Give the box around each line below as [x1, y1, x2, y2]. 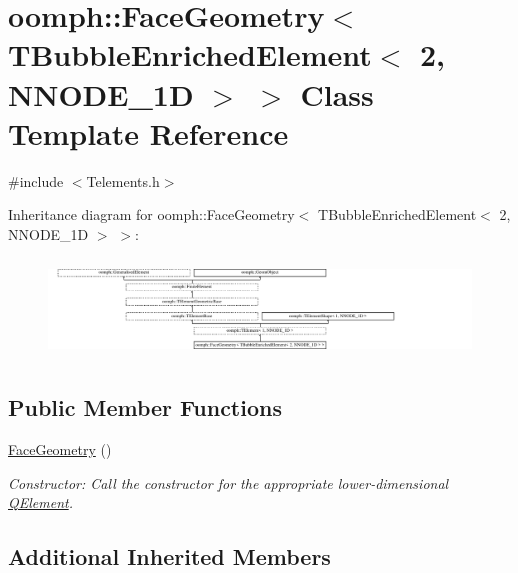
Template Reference [8, 112, 289, 153]
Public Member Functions [8, 392, 282, 423]
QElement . [8, 492, 73, 513]
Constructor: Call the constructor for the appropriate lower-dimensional [8, 472, 449, 493]
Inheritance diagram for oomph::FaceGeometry [8, 204, 295, 225]
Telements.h [86, 170, 160, 191]
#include [8, 170, 64, 191]
